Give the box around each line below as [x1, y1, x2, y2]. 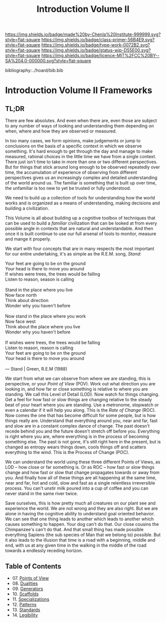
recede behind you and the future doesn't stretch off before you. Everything [5, 428, 160, 435]
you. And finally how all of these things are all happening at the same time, [5, 475, 157, 481]
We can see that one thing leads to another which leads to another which [5, 516, 154, 522]
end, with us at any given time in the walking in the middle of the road [5, 542, 147, 549]
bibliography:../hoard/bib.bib [5, 67, 63, 73]
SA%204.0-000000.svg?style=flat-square [5, 58, 91, 64]
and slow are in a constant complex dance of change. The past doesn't [5, 423, 150, 429]
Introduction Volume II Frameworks [5, 85, 153, 96]
